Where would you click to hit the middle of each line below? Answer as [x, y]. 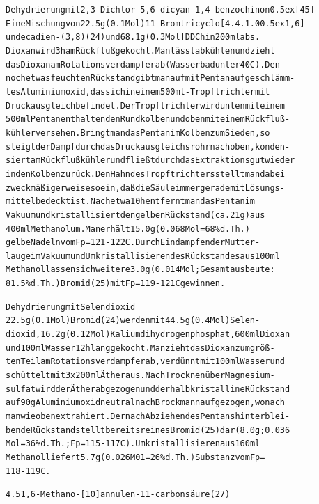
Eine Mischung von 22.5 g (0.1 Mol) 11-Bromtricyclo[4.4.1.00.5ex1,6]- [158, 23]
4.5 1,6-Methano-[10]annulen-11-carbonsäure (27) [118, 495]
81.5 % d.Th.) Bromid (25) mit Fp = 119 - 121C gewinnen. [116, 284]
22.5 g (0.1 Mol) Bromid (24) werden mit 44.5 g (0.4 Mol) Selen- [133, 321]
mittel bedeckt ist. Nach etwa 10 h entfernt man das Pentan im [131, 202]
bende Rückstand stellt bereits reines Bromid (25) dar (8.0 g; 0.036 [148, 430]
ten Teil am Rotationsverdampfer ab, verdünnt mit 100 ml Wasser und [145, 362]
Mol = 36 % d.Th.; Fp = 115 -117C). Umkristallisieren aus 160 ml [133, 444]
